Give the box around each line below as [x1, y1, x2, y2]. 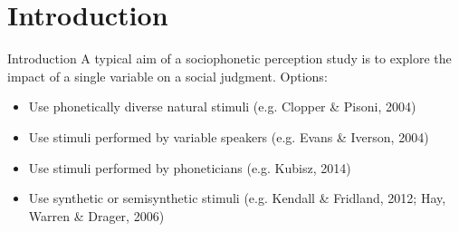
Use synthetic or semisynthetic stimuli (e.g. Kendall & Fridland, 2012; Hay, [28, 188, 446, 208]
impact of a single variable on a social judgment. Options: [7, 66, 328, 85]
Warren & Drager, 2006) [28, 206, 165, 225]
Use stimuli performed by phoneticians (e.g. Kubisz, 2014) [28, 158, 351, 177]
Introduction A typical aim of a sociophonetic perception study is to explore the [7, 49, 452, 68]
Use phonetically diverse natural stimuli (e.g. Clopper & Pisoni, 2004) [28, 97, 416, 116]
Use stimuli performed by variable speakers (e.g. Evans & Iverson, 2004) [28, 127, 429, 146]
